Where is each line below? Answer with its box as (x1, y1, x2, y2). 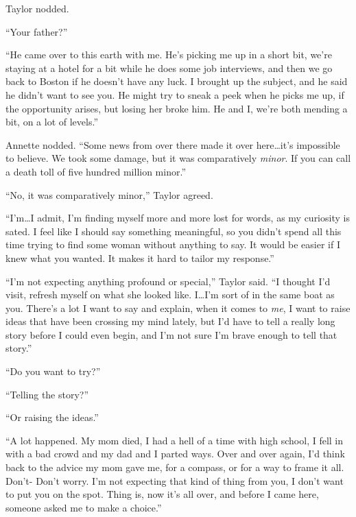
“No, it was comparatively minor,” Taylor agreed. (5, 187, 213, 202)
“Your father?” (5, 24, 68, 38)
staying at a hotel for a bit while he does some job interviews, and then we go (5, 60, 333, 75)
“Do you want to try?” (5, 364, 101, 378)
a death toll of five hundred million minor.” (5, 164, 187, 178)
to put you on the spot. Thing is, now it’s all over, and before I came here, (5, 487, 319, 501)
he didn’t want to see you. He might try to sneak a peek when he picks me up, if (5, 87, 344, 101)
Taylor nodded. (5, 1, 69, 15)
